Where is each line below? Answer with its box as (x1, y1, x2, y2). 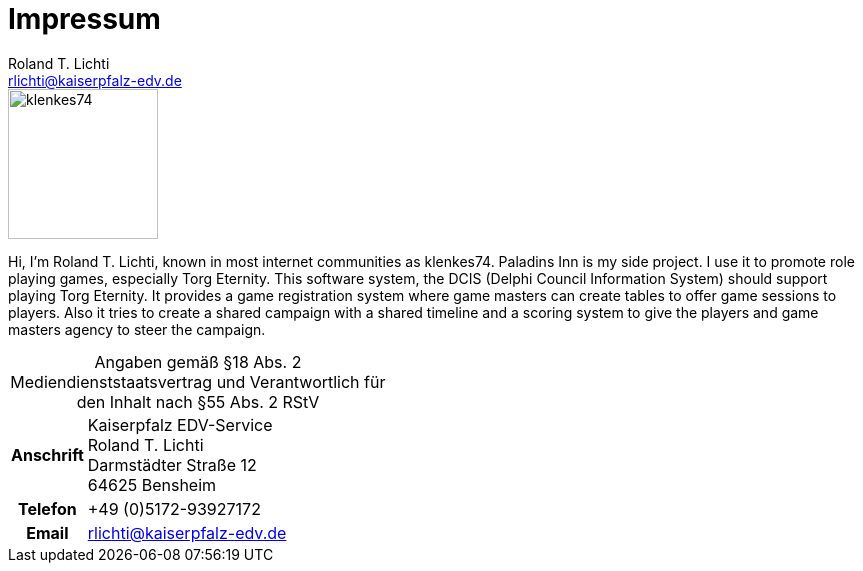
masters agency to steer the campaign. (8, 320, 266, 338)
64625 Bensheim (87, 474, 217, 495)
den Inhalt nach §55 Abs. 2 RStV (76, 391, 320, 412)
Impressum (8, 2, 161, 36)
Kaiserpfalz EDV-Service (87, 414, 273, 435)
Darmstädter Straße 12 (87, 454, 257, 475)
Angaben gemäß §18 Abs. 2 (94, 351, 302, 372)
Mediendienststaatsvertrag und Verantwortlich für (10, 371, 386, 392)
